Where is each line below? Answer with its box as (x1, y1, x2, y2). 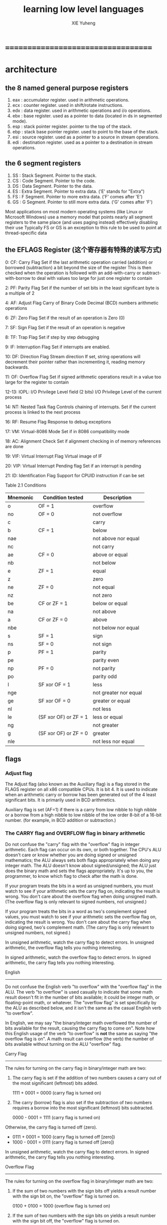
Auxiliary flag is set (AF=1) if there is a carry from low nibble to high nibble (5, 807, 157, 813)
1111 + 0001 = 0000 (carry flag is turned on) (12, 1090, 101, 1096)
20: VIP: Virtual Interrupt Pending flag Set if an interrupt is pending (5, 463, 142, 469)
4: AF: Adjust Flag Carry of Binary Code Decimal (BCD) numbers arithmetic (5, 300, 159, 306)
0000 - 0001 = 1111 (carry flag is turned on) (12, 1114, 100, 1120)
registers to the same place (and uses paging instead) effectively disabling (5, 219, 158, 225)
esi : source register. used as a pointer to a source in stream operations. (12, 134, 160, 140)
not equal (92, 584, 115, 591)
